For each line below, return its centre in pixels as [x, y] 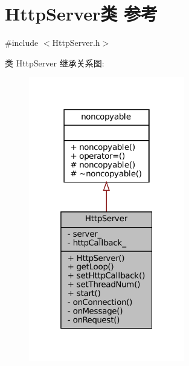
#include [22, 43]
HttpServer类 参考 [81, 14]
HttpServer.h [76, 43]
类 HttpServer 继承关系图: [55, 63]
